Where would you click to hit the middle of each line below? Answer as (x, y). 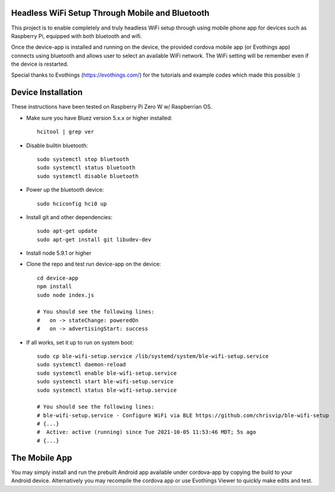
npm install (55, 286)
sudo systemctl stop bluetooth (83, 159)
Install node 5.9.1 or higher (59, 253)
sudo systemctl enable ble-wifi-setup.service (107, 373)
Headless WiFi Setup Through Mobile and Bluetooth (110, 13)
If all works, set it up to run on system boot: (80, 342)
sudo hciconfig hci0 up (72, 203)
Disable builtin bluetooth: (57, 145)
